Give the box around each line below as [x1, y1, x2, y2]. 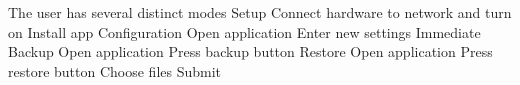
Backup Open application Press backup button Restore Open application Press [8, 41, 493, 62]
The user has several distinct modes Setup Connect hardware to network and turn [8, 2, 512, 22]
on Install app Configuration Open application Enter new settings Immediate [8, 21, 481, 42]
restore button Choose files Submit [8, 60, 222, 81]
